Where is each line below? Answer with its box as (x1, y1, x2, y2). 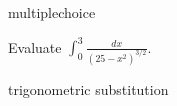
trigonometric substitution (8, 78, 169, 99)
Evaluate (8, 36, 62, 57)
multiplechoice (8, 2, 96, 22)
